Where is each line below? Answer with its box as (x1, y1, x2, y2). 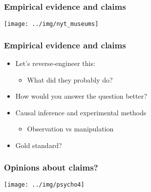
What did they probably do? (27, 74, 113, 85)
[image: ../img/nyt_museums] (4, 21, 99, 28)
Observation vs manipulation (27, 124, 114, 134)
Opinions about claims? (4, 161, 98, 173)
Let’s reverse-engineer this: (15, 58, 95, 68)
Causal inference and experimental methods (15, 107, 147, 117)
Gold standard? (15, 140, 62, 150)
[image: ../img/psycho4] (4, 181, 85, 188)
